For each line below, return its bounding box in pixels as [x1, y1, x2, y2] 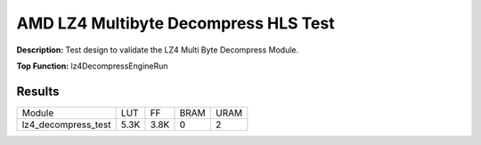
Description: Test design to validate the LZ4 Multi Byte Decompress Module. [16, 44, 299, 55]
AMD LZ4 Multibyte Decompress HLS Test [16, 13, 335, 33]
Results [16, 84, 60, 99]
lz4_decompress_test [21, 118, 111, 131]
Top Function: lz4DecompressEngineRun [16, 60, 168, 71]
